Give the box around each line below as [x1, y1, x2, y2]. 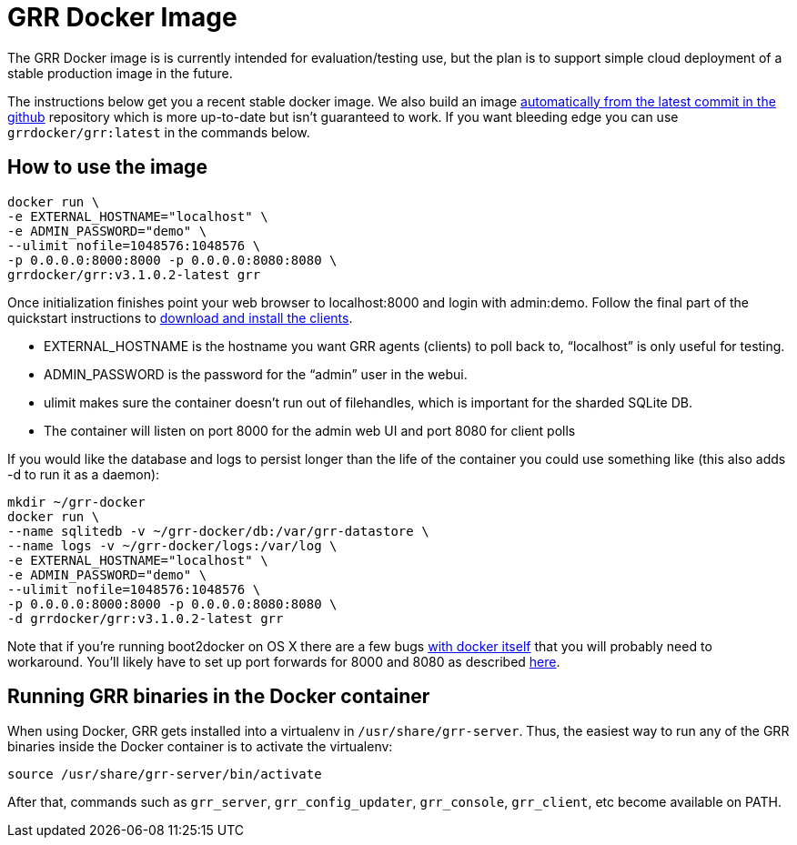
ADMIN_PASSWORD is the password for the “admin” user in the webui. [44, 366, 468, 382]
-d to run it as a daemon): [7, 466, 160, 482]
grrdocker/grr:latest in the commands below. [7, 124, 310, 140]
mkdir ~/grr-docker [7, 494, 146, 509]
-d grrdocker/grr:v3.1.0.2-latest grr [7, 610, 284, 626]
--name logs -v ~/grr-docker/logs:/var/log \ [7, 538, 338, 553]
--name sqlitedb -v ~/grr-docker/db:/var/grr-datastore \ [7, 523, 429, 538]
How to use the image [7, 156, 207, 179]
